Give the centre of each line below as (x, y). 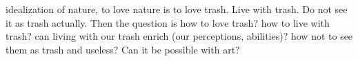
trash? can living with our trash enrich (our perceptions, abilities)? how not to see (179, 36)
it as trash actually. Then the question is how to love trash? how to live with (168, 22)
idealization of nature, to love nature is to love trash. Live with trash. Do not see (177, 9)
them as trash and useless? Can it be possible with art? (123, 49)
